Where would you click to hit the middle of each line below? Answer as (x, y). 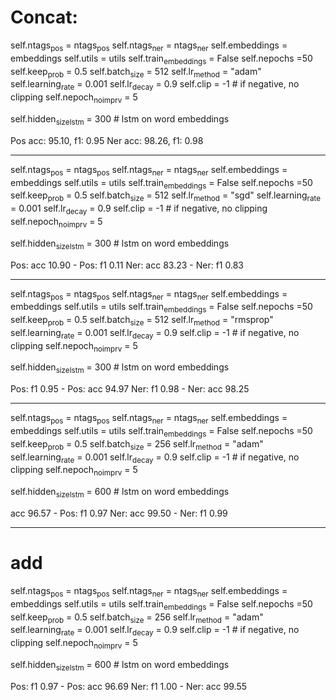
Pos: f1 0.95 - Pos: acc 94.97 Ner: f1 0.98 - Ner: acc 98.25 (130, 389)
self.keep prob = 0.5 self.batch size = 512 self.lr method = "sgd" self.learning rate (166, 196)
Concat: (44, 17)
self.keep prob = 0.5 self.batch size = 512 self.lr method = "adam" (136, 72)
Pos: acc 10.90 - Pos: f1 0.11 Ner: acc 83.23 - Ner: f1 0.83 (127, 265)
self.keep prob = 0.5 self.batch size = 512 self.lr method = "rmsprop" (142, 321)
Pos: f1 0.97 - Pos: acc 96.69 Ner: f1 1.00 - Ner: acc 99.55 (129, 686)
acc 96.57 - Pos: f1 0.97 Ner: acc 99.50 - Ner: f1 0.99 (119, 513)
